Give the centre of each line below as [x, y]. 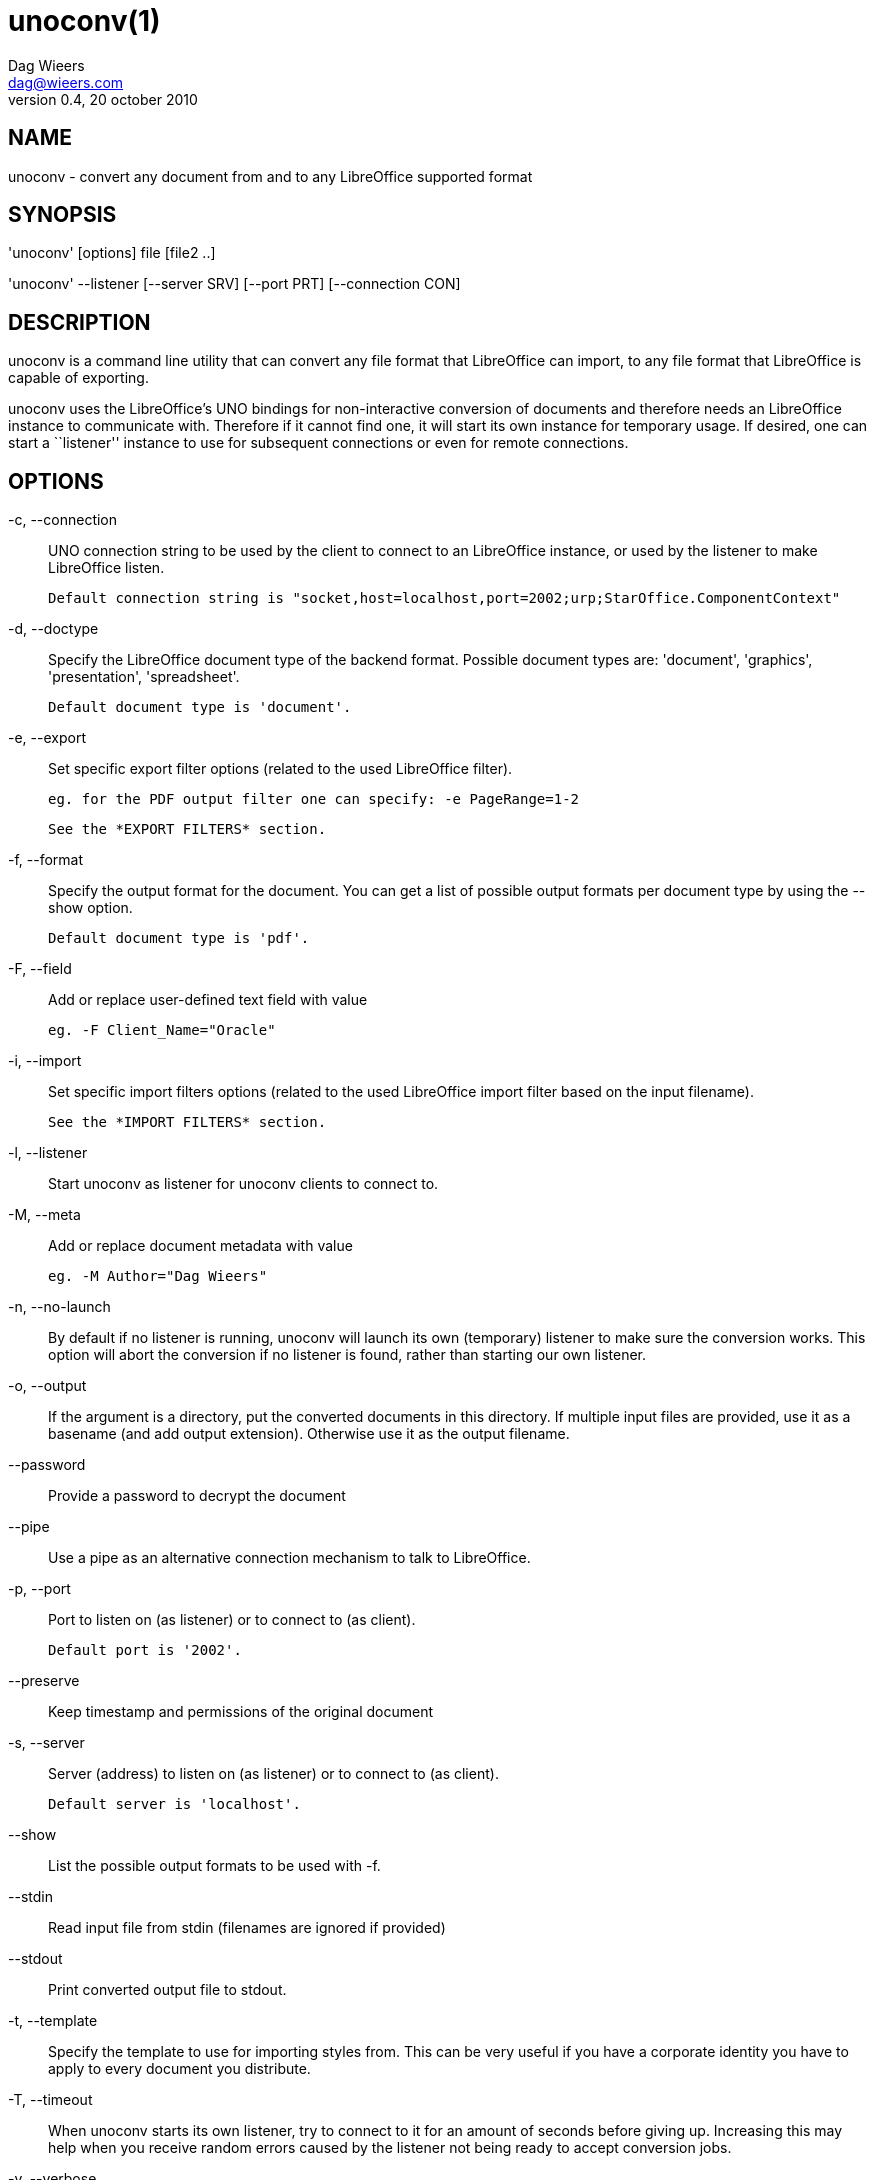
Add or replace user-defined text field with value [208, 1000]
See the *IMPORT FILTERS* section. [187, 1122]
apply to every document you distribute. [179, 2069]
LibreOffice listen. [106, 568]
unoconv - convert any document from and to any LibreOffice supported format [270, 176]
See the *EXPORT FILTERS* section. [187, 829]
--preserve [44, 1681]
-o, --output [47, 1386]
